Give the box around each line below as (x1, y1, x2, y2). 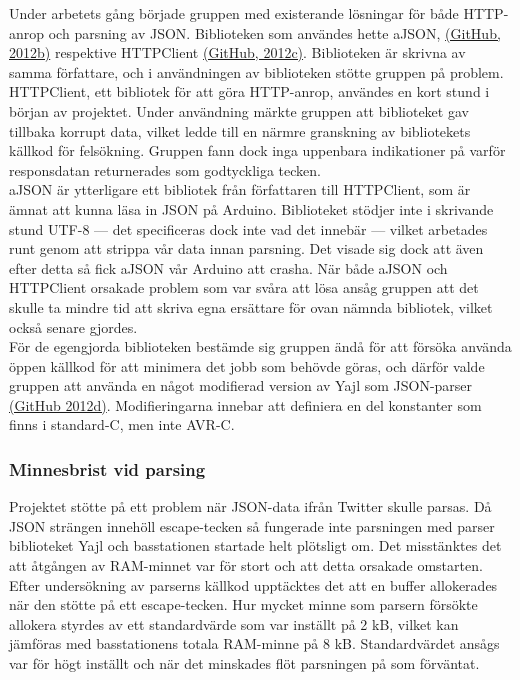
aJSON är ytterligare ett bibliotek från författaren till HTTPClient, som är (9, 179, 471, 200)
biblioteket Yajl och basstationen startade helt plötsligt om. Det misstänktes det (9, 535, 502, 556)
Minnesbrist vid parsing (9, 456, 206, 481)
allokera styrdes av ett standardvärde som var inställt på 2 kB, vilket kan (9, 613, 459, 634)
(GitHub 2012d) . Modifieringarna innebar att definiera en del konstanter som (9, 394, 482, 415)
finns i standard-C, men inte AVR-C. (9, 414, 235, 435)
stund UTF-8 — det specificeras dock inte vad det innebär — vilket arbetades (9, 218, 488, 239)
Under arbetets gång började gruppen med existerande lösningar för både (9, 3, 459, 23)
